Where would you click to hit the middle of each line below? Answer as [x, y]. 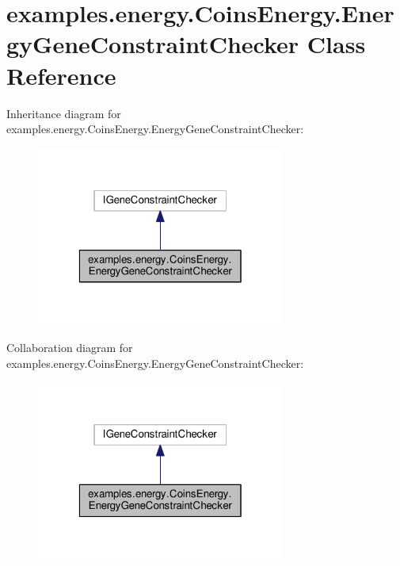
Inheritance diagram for [64, 113]
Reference [61, 75]
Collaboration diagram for [70, 347]
